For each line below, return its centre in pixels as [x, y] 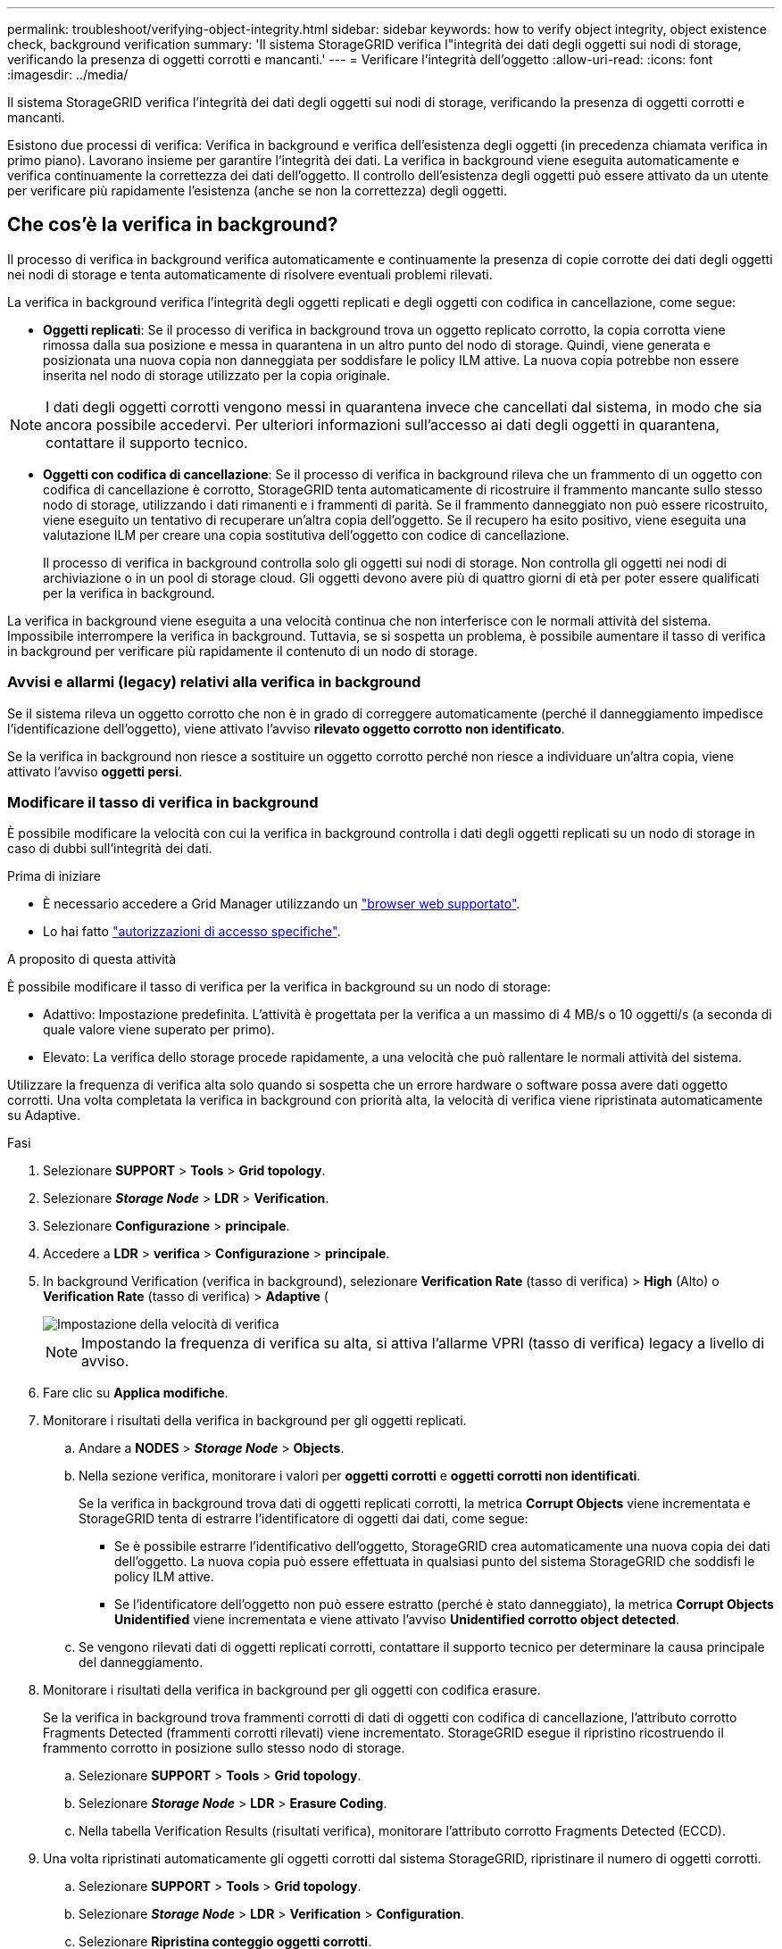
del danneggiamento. [141, 1663]
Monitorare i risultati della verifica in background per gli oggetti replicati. [255, 1421]
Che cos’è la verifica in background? [173, 225]
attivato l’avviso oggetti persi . [95, 771]
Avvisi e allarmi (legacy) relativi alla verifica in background [214, 682]
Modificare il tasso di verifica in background [163, 802]
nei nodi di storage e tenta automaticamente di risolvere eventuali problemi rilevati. [250, 274]
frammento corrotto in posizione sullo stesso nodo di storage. [224, 1748]
